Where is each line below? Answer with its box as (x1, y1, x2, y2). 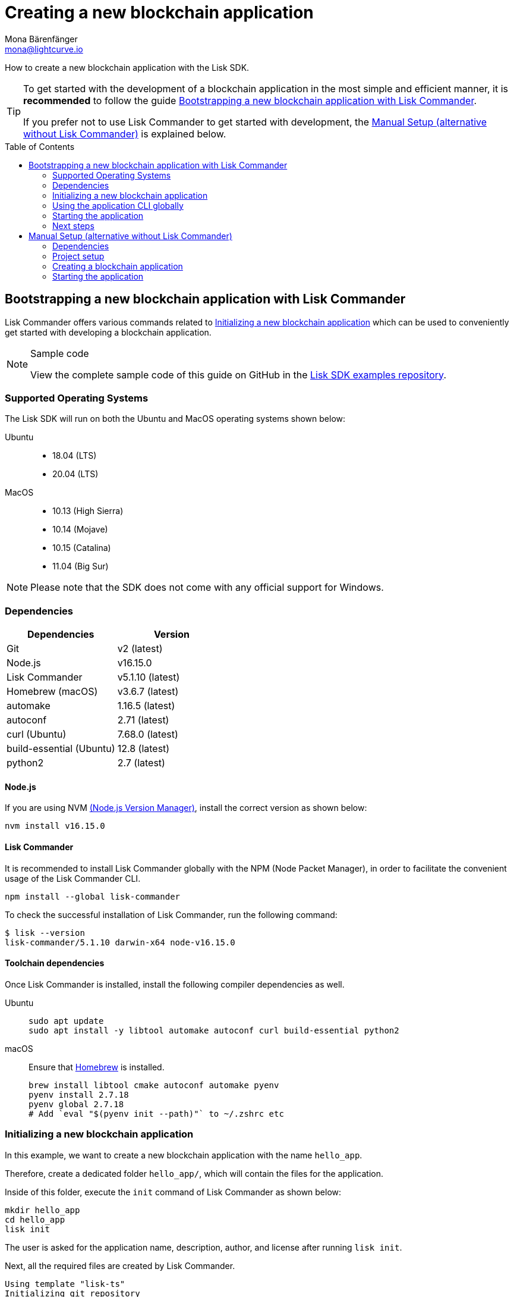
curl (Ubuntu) (7, 728, 67, 741)
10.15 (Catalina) (52, 543, 111, 553)
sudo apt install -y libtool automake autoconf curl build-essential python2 (29, 1025, 399, 1035)
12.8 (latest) (117, 743, 170, 755)
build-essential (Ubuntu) (7, 743, 115, 755)
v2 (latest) (117, 643, 163, 655)
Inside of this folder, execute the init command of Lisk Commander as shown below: (5, 1186, 342, 1197)
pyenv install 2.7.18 (29, 1089, 129, 1099)
